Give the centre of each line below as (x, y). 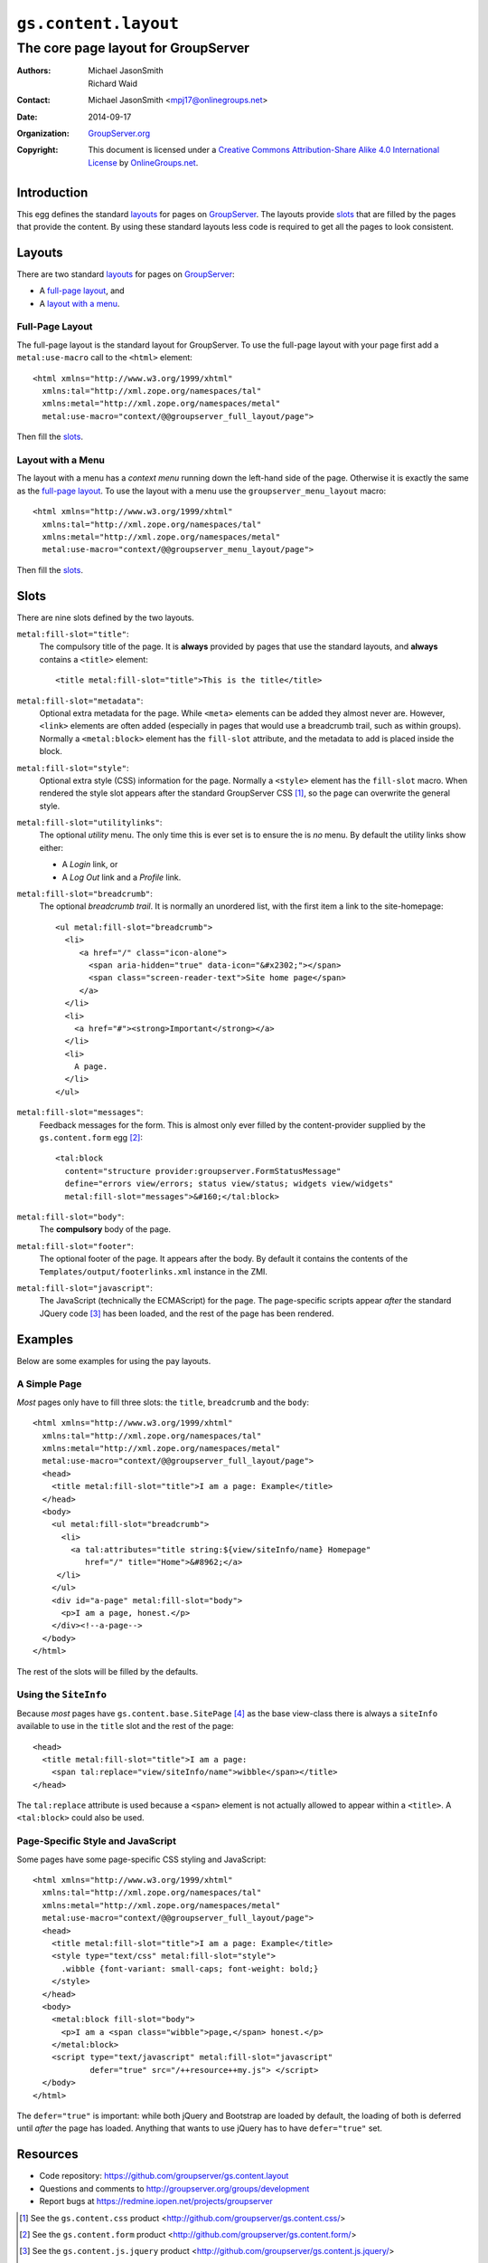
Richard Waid (113, 83)
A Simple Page (49, 1384)
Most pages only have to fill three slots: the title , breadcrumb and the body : (163, 1402)
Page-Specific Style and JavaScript (96, 1841)
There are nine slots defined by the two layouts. (105, 617)
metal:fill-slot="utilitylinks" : (89, 823)
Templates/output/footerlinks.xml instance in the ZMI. (154, 1271)
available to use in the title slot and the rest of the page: (125, 1726)
